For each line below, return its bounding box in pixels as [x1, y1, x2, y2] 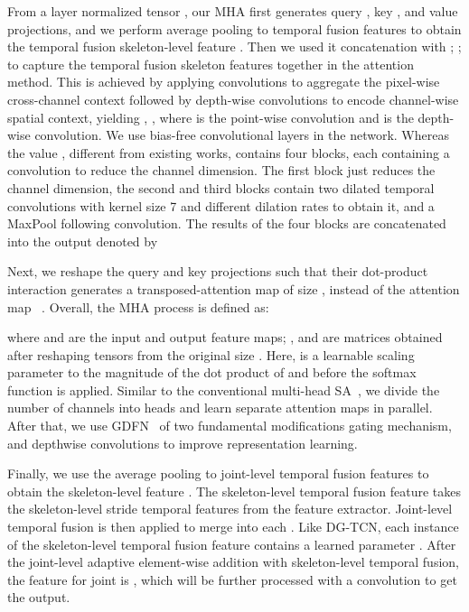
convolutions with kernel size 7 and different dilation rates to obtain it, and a [7, 196, 435, 215]
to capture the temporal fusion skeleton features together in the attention [7, 54, 414, 73]
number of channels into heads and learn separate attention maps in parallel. [7, 398, 433, 417]
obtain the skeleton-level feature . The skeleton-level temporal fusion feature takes [7, 481, 462, 500]
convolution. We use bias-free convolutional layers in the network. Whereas [34, 125, 449, 144]
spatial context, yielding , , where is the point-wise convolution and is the [7, 107, 414, 126]
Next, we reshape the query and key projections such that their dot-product [7, 262, 428, 281]
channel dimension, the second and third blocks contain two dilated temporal [7, 178, 435, 197]
